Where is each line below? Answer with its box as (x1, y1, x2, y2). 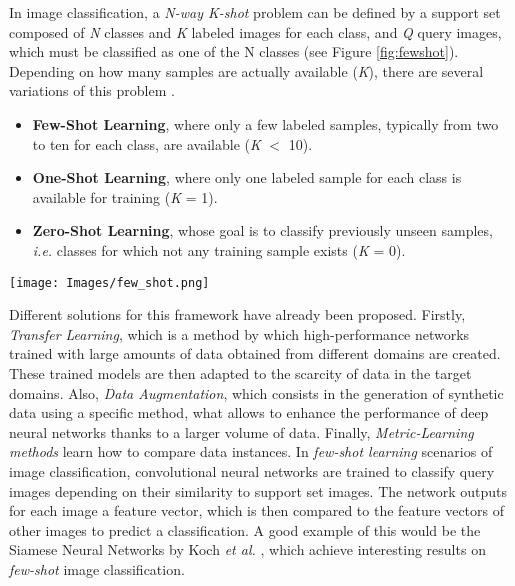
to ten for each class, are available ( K (32, 133, 261, 154)
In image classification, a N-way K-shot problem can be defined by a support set (9, 2, 501, 22)
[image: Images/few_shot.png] (9, 275, 210, 290)
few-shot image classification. (9, 558, 185, 579)
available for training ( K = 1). (32, 186, 218, 207)
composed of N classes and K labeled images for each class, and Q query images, (9, 21, 502, 42)
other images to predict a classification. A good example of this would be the (9, 519, 481, 540)
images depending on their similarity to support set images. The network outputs (9, 480, 508, 501)
